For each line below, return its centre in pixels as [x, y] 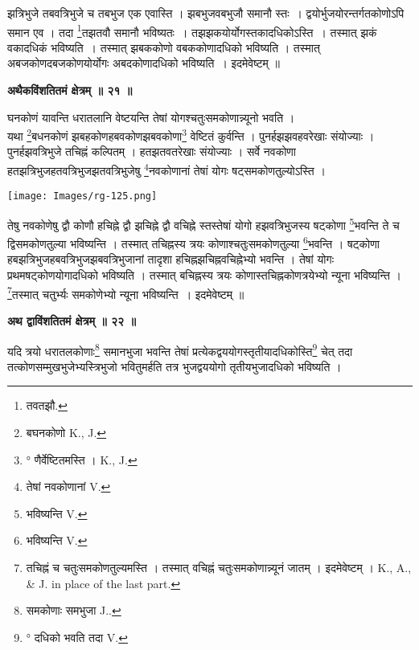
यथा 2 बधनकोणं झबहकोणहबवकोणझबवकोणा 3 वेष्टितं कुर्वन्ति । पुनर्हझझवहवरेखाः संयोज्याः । [191, 135]
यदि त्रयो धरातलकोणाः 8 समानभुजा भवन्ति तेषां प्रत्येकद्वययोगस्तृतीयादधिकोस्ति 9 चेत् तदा [180, 350]
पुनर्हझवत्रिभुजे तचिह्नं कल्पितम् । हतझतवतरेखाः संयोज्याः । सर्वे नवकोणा [152, 151]
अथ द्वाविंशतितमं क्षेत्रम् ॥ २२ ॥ [72, 320]
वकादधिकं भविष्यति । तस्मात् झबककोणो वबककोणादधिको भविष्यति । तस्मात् [164, 47]
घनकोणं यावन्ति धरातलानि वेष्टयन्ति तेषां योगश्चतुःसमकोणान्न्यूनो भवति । [151, 117]
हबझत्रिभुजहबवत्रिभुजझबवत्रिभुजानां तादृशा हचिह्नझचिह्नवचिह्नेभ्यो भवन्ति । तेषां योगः [170, 259]
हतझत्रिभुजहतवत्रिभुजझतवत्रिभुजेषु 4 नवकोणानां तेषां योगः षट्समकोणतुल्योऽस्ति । [166, 169]
